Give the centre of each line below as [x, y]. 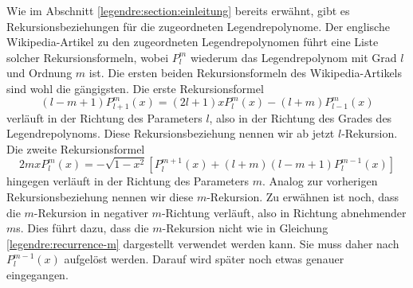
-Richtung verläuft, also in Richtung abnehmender [284, 212]
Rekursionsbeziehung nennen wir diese [100, 197]
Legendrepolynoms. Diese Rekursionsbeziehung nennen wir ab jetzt [171, 133]
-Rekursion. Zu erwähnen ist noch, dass [303, 197]
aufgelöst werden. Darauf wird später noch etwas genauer [204, 259]
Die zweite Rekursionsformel [76, 148]
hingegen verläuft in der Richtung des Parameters [128, 181]
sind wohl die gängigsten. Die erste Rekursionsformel [135, 88]
